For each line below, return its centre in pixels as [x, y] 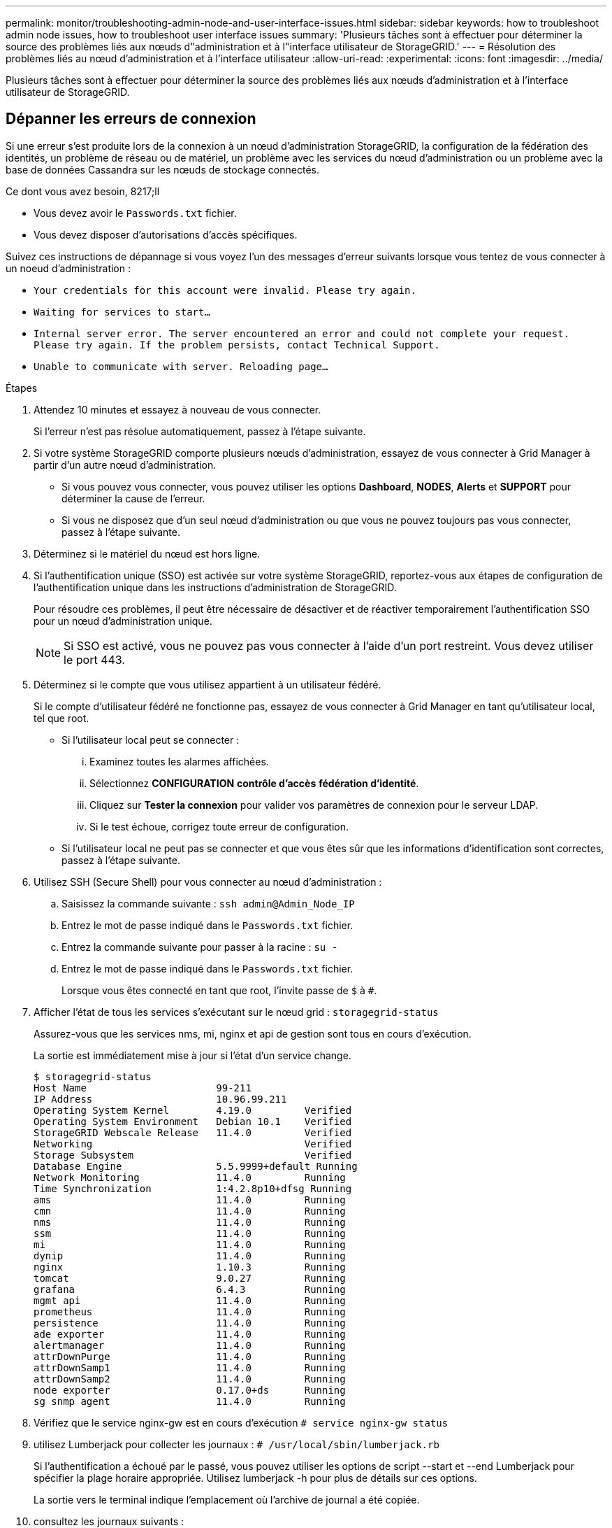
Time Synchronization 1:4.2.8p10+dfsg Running [193, 1188]
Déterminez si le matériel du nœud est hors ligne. [147, 553]
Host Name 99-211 [143, 1088]
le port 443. [94, 659]
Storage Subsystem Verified [193, 1155]
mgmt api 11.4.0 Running [190, 1300]
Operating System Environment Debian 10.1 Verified [193, 1121]
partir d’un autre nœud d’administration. [125, 465]
